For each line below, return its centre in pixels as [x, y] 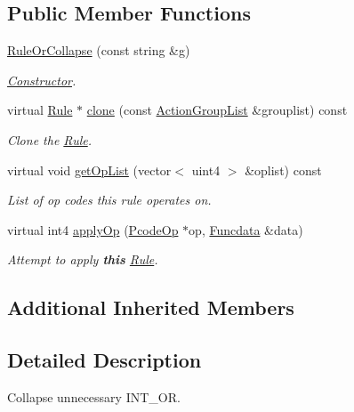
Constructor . [42, 80]
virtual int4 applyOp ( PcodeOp [93, 229]
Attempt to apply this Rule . [83, 259]
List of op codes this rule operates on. [109, 200]
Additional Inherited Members [151, 307]
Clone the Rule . [50, 139]
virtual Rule [40, 110]
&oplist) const [283, 170]
